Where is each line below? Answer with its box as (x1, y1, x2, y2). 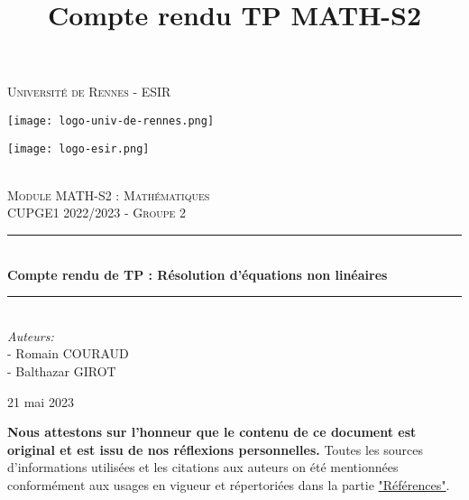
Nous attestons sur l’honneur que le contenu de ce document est (7, 422, 417, 441)
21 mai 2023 (7, 392, 74, 411)
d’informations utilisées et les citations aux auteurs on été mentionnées (7, 458, 399, 477)
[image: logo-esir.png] (7, 142, 150, 155)
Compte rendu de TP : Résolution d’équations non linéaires (7, 264, 388, 283)
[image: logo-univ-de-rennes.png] (7, 114, 215, 127)
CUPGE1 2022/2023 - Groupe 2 (7, 203, 186, 222)
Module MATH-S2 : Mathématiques (7, 185, 210, 204)
